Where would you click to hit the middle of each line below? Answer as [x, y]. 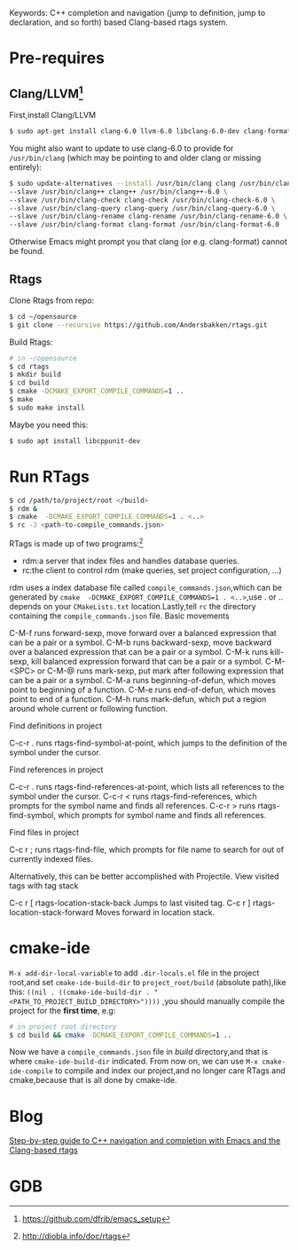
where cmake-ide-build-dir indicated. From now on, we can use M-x [134, 1062]
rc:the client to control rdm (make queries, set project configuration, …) [152, 570]
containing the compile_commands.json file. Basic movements [119, 616]
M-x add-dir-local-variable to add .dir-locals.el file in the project [134, 973]
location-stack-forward [51, 912]
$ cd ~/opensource [43, 316]
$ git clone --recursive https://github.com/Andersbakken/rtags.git [138, 325]
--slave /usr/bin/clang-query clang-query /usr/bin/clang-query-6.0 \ [142, 208]
